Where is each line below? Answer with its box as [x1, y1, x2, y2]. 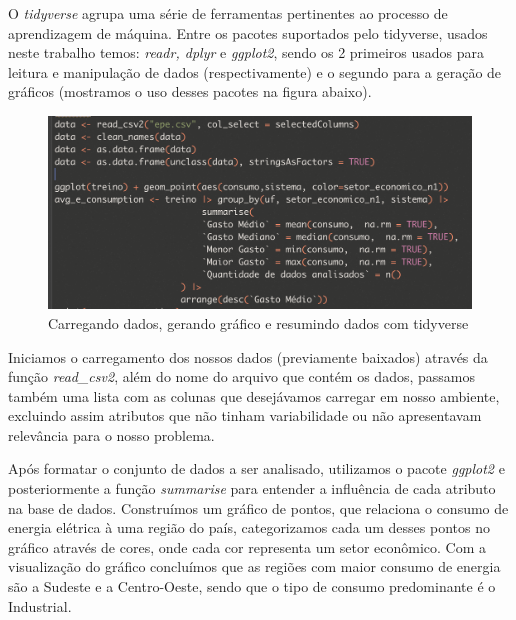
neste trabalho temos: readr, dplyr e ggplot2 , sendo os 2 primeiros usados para [8, 42, 484, 63]
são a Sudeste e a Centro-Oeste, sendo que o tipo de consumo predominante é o [8, 576, 496, 597]
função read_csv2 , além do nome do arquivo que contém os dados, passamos [8, 366, 476, 387]
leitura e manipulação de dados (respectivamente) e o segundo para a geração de [8, 61, 502, 82]
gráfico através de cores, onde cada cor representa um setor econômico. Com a [8, 536, 487, 557]
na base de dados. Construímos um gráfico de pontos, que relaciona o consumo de [8, 497, 509, 518]
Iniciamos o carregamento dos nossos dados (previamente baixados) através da [8, 346, 488, 367]
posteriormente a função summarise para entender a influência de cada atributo [8, 478, 496, 499]
